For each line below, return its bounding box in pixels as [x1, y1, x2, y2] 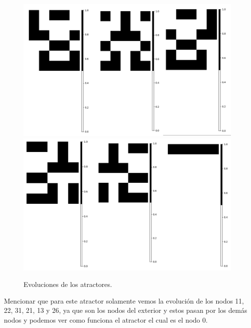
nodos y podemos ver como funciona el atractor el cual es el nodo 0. [4, 314, 208, 325]
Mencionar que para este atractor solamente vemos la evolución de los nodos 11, [4, 295, 244, 306]
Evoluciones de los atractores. [23, 279, 112, 289]
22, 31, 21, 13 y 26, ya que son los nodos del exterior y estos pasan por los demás [4, 305, 247, 315]
